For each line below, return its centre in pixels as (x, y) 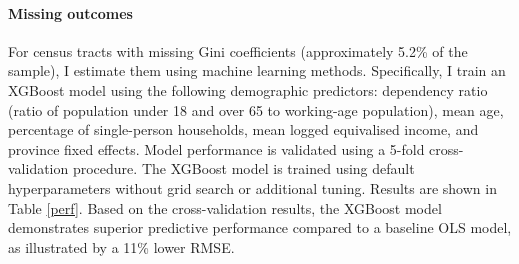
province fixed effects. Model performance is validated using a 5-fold (216, 148)
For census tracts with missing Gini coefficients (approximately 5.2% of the (238, 50)
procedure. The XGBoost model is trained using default (243, 168)
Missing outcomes (70, 12)
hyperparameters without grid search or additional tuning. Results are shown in (252, 187)
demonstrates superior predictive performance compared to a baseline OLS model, (260, 227)
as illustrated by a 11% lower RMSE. (121, 246)
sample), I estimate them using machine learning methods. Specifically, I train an (257, 70)
